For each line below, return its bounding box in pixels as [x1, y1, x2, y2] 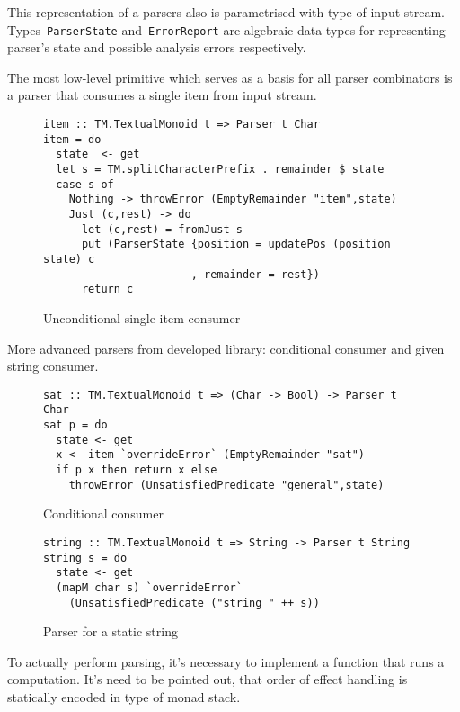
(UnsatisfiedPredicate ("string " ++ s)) [68, 596, 320, 609]
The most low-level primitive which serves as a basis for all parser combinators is [7, 68, 453, 86]
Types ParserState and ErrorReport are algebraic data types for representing [7, 20, 446, 39]
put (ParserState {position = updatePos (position [81, 238, 391, 251]
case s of [56, 177, 114, 191]
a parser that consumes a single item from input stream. [7, 86, 317, 104]
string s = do [43, 551, 128, 564]
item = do [43, 132, 102, 146]
